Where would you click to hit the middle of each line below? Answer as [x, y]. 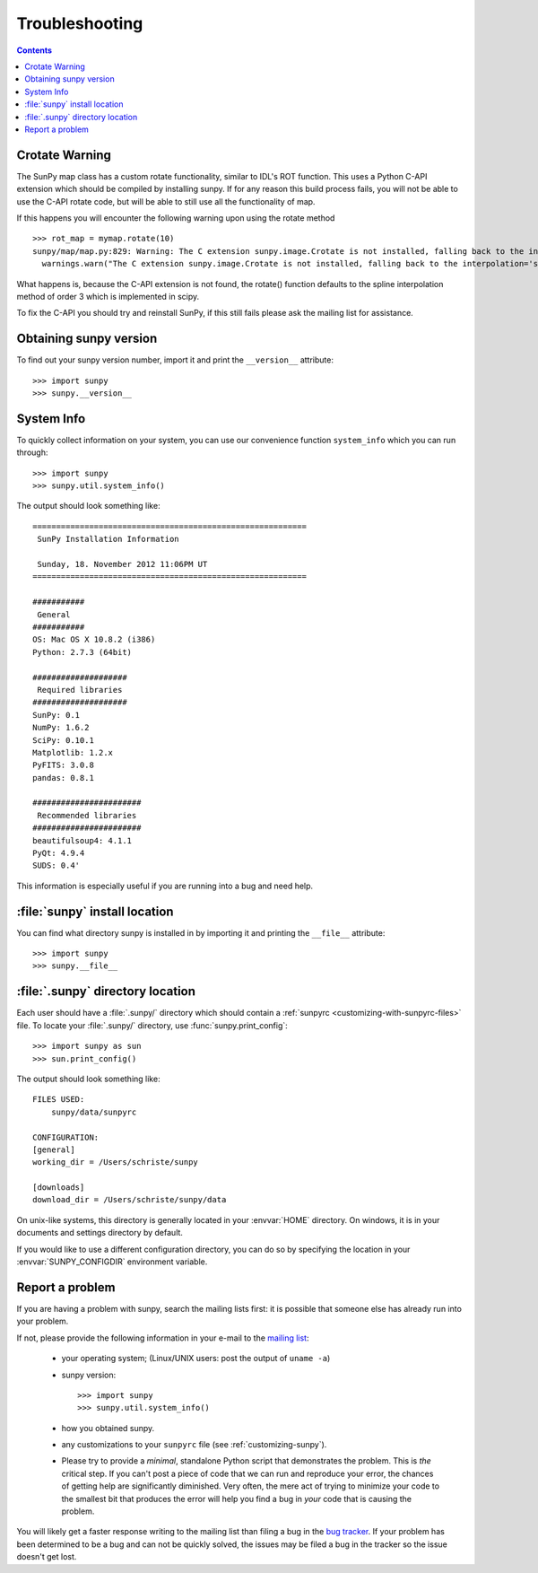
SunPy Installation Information [108, 539]
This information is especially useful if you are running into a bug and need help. [165, 886]
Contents [35, 50]
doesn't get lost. [47, 1557]
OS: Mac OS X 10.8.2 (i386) [94, 640]
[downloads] [59, 1188]
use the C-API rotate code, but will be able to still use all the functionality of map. [166, 201]
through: [32, 452]
